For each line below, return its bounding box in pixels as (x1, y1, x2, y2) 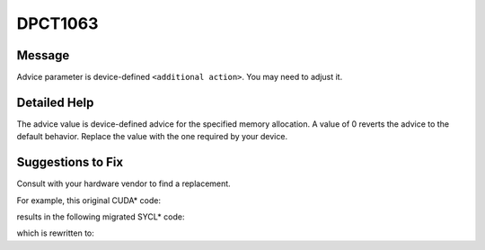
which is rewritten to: (16, 228, 94, 238)
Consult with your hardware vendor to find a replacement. (16, 178, 231, 189)
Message (16, 48, 70, 63)
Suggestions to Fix (16, 155, 124, 170)
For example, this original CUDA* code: (16, 194, 162, 206)
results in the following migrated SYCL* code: (16, 211, 185, 222)
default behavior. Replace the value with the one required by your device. (16, 131, 287, 142)
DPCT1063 (16, 13, 99, 33)
